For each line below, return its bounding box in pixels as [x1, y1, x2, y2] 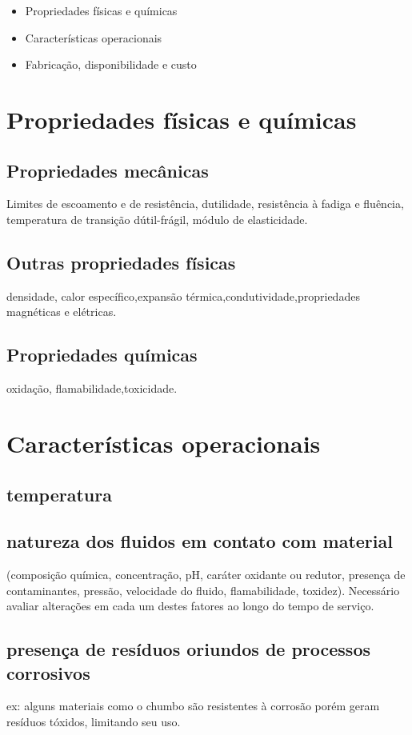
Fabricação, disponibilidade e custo [25, 56, 197, 73]
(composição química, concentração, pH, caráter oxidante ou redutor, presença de [6, 566, 406, 583]
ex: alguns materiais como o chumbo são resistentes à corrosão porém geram [6, 697, 380, 714]
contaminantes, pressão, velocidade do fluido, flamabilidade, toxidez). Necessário [6, 581, 400, 598]
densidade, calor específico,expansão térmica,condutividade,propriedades [6, 287, 360, 304]
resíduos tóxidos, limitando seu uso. [6, 713, 181, 730]
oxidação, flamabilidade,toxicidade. [6, 380, 178, 397]
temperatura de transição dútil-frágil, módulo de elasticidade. [6, 210, 308, 227]
